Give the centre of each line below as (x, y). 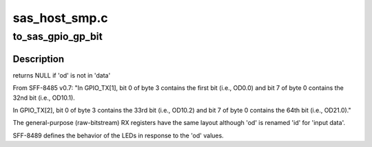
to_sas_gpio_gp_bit (58, 36)
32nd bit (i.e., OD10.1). (44, 98)
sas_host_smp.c (60, 18)
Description (39, 59)
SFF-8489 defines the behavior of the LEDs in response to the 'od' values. (118, 135)
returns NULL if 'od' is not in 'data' (62, 75)
